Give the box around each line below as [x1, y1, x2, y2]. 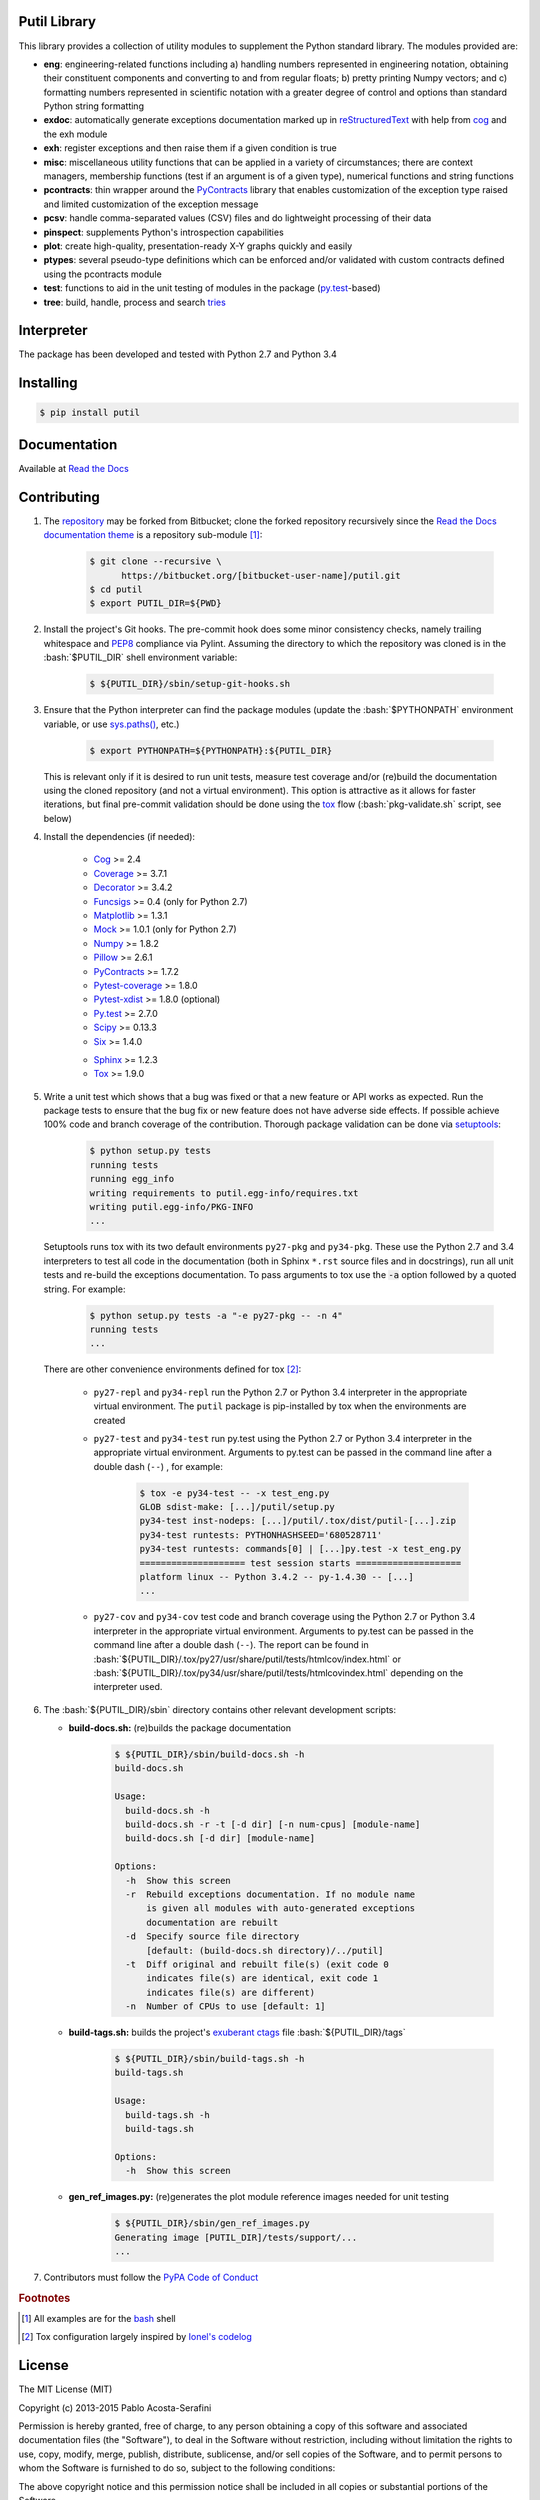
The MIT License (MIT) [18, 2383, 113, 2395]
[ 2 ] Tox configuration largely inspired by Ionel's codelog [21, 2331, 252, 2343]
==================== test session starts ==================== [139, 1557, 462, 1569]
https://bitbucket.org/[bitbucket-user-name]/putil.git [121, 570, 401, 581]
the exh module [43, 128, 108, 140]
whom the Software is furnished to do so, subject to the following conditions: [18, 2462, 336, 2474]
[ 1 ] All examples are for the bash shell [21, 2313, 176, 2324]
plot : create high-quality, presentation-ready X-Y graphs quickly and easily [43, 240, 353, 252]
